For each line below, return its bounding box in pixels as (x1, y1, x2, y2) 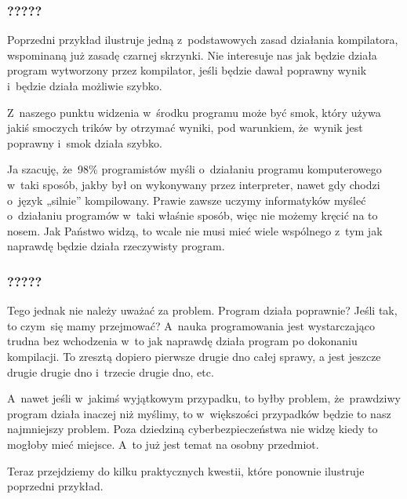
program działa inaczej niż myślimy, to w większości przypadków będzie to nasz (7, 405, 391, 421)
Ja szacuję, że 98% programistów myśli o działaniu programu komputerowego (7, 161, 382, 177)
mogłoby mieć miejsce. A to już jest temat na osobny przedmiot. (7, 435, 319, 452)
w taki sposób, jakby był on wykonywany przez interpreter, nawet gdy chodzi (7, 176, 380, 192)
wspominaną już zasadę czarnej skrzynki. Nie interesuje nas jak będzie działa (7, 46, 377, 63)
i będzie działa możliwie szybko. (7, 78, 162, 93)
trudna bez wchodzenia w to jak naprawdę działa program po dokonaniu (7, 333, 358, 349)
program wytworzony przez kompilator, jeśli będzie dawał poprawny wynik (7, 62, 367, 78)
